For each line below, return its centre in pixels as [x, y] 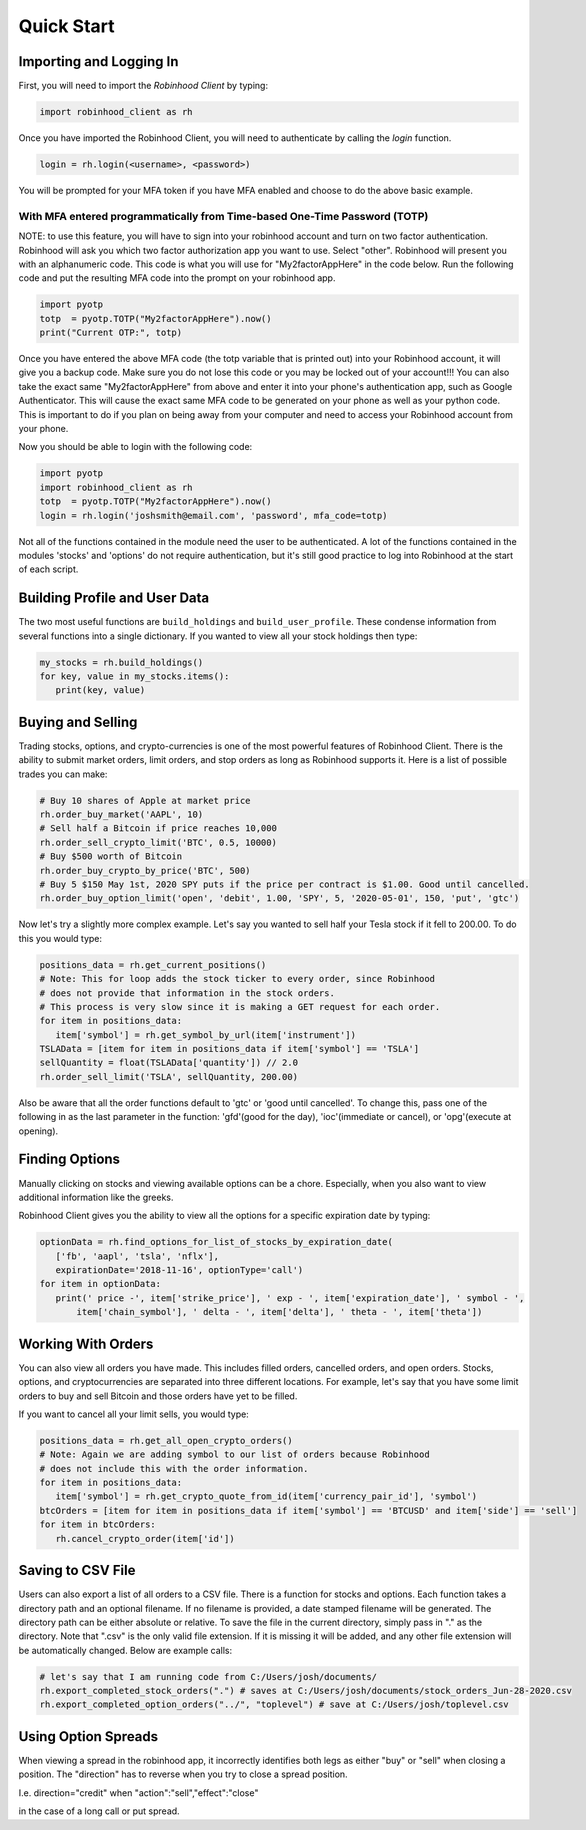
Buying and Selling [78, 721]
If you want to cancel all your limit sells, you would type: [133, 1414]
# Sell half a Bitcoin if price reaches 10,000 [158, 828]
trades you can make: [63, 774]
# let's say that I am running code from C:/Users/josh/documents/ [208, 1676]
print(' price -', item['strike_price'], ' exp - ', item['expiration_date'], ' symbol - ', [290, 1298]
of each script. [48, 569]
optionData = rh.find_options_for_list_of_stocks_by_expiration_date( [216, 1242]
